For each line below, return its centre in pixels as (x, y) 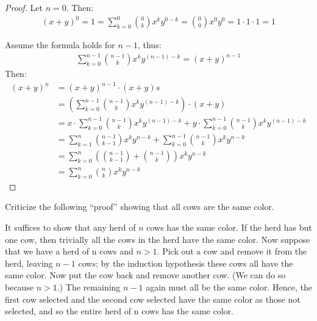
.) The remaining (89, 287)
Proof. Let (24, 7)
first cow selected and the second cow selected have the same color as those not (153, 299)
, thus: (149, 45)
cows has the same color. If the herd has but (229, 227)
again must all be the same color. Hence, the (229, 287)
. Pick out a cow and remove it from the (232, 251)
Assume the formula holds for (60, 45)
